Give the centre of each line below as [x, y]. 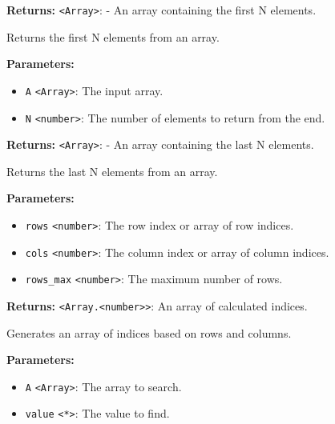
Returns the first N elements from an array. [113, 36]
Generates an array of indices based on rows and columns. [149, 332]
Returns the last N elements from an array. [112, 171]
